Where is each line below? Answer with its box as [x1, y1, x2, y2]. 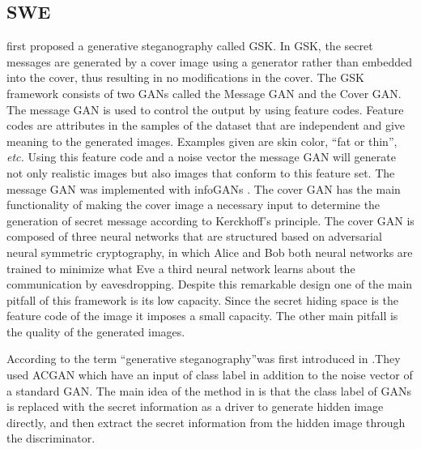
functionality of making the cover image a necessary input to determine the [6, 196, 381, 213]
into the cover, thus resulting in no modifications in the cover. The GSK [6, 69, 364, 86]
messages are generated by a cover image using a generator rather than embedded [6, 53, 413, 70]
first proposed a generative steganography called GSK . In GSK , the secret [6, 37, 373, 54]
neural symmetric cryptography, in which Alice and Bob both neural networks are [6, 243, 413, 260]
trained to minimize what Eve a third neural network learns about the [6, 259, 355, 276]
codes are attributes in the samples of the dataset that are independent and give [6, 117, 406, 134]
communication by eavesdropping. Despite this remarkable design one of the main [6, 276, 413, 293]
